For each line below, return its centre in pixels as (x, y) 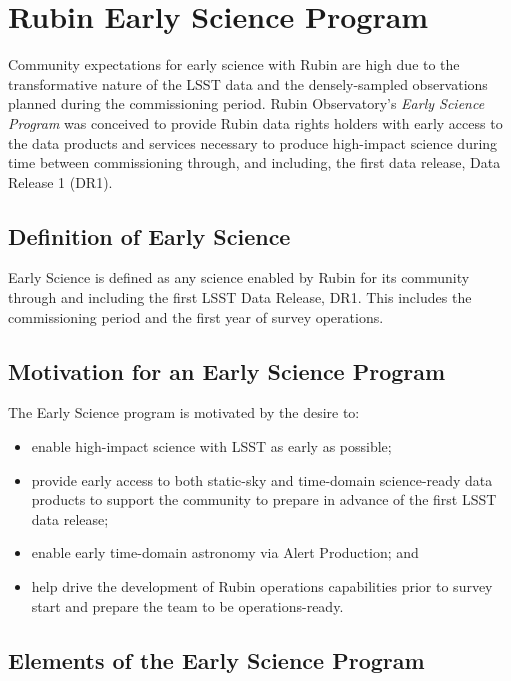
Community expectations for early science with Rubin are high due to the (234, 64)
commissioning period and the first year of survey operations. (196, 316)
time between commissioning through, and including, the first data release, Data (254, 162)
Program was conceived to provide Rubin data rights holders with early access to (255, 122)
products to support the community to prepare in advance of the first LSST (264, 499)
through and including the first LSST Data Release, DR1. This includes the (240, 297)
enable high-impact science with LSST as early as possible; (211, 446)
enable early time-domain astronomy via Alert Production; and (225, 552)
